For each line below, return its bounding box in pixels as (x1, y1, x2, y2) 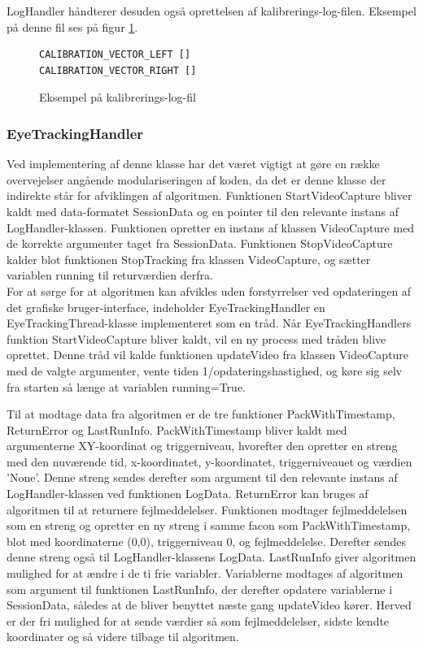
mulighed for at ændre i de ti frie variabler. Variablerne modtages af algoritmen (7, 565, 403, 582)
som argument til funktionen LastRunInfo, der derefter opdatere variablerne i (7, 580, 393, 597)
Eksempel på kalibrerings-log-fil (39, 89, 196, 106)
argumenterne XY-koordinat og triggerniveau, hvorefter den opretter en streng (7, 437, 398, 454)
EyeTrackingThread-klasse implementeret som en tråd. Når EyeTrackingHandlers (7, 314, 412, 331)
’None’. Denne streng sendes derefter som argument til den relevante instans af (7, 469, 398, 486)
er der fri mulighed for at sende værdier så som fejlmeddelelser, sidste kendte (7, 612, 390, 629)
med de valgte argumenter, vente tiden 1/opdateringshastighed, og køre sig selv (7, 362, 403, 379)
